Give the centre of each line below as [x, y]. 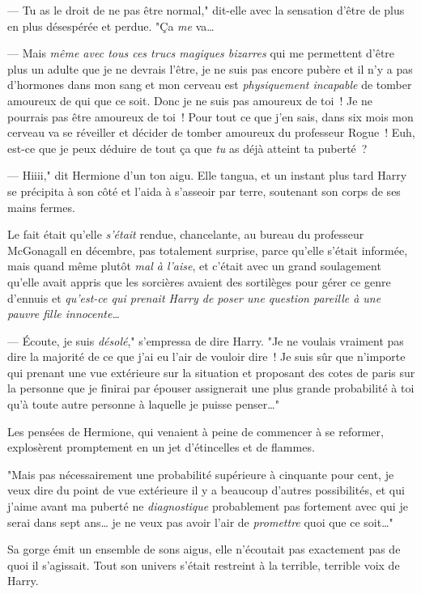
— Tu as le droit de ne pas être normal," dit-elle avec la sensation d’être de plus [206, 10]
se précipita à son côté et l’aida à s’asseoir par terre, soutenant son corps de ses [204, 191]
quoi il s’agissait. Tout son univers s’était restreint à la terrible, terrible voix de [204, 564]
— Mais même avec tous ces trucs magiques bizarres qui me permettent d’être [201, 53]
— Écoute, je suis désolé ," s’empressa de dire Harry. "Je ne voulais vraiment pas [206, 340]
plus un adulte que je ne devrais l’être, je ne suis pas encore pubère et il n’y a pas [210, 68]
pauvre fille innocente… [64, 314]
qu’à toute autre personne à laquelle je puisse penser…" [143, 404]
